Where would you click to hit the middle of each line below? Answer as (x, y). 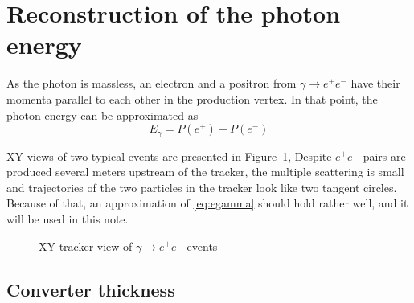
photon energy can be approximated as (102, 115)
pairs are (384, 156)
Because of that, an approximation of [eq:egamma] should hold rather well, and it (207, 203)
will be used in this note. (68, 218)
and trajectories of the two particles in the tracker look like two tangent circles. (202, 187)
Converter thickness (91, 289)
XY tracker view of (86, 246)
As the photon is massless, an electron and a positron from (152, 83)
